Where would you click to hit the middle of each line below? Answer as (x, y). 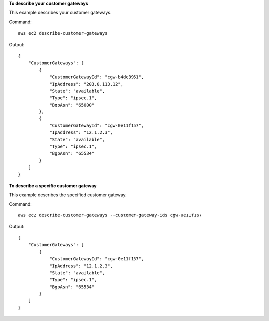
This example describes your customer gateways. (60, 13)
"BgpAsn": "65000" (72, 105)
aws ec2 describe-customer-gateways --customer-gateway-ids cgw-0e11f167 (110, 215)
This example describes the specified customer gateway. (68, 195)
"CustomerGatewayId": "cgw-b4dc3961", (97, 77)
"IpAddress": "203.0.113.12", (86, 84)
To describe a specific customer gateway (53, 185)
